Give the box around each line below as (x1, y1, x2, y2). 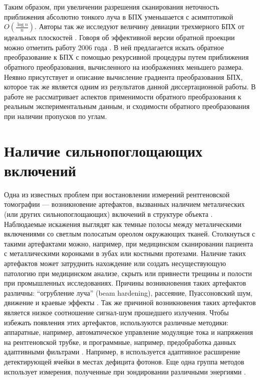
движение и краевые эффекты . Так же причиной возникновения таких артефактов (4, 297, 256, 308)
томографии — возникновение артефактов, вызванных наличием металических (4, 199, 245, 209)
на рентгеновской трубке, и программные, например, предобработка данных (4, 336, 236, 347)
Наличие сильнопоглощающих (4, 140, 203, 161)
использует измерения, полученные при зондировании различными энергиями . (4, 366, 246, 376)
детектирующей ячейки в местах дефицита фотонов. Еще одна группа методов (4, 356, 244, 366)
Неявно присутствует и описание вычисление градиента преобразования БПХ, (4, 71, 243, 82)
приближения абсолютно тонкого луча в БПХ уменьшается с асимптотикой (4, 11, 233, 22)
